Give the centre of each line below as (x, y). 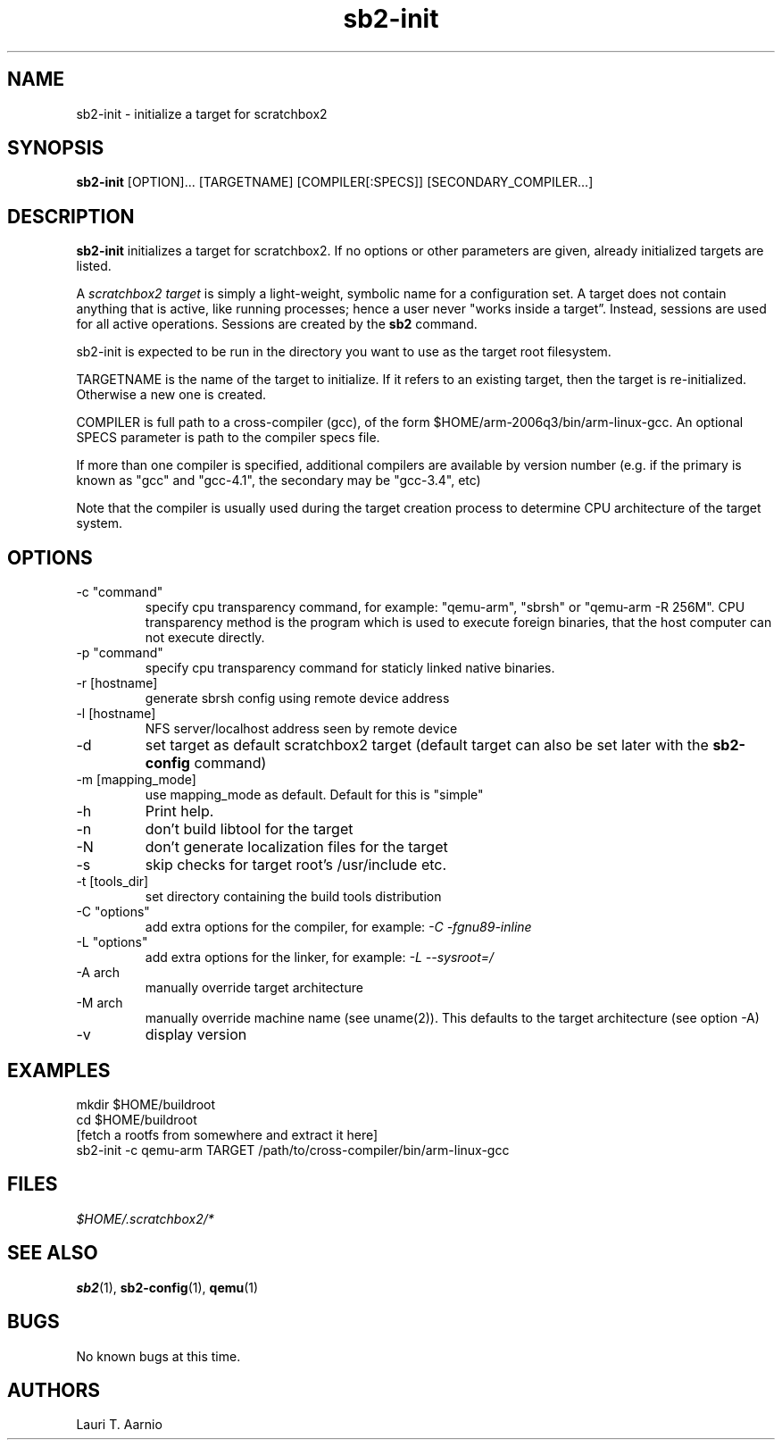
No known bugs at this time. (158, 1356)
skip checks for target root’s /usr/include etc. (296, 865)
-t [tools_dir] (112, 882)
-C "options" (113, 912)
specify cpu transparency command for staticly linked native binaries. (350, 668)
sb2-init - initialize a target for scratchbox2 (202, 113)
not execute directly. (205, 638)
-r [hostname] (117, 683)
